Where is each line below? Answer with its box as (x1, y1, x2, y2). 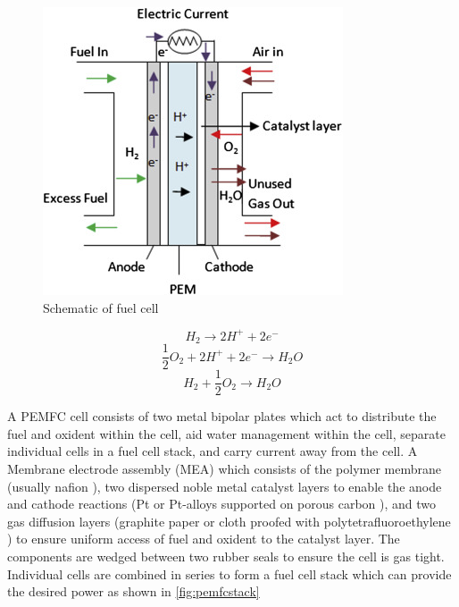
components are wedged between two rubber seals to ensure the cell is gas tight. (7, 547, 445, 566)
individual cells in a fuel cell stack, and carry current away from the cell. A (7, 442, 418, 460)
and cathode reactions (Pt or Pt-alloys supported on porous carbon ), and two (7, 494, 437, 513)
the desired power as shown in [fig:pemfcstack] (7, 582, 260, 601)
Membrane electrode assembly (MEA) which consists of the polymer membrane (7, 459, 442, 478)
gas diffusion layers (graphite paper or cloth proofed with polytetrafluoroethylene (7, 511, 451, 530)
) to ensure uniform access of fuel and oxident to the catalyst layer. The (7, 529, 400, 548)
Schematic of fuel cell (43, 298, 159, 316)
